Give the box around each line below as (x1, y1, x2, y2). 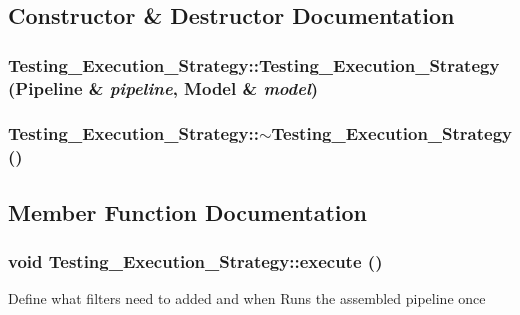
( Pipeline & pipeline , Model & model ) (8, 75, 319, 100)
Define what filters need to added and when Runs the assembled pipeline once (8, 288, 486, 309)
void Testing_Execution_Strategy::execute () (8, 249, 383, 274)
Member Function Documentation (8, 196, 368, 227)
